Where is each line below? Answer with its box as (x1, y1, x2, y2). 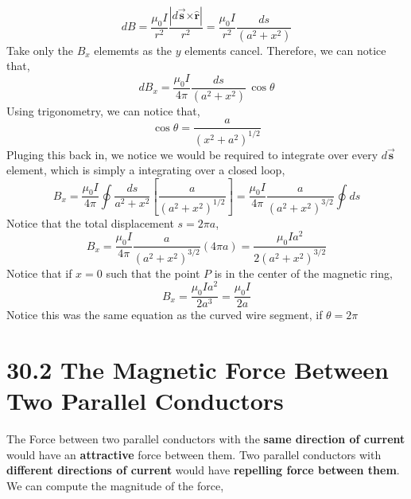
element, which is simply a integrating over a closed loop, (6, 162, 285, 178)
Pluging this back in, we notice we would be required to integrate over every (6, 146, 378, 162)
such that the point (106, 264, 200, 281)
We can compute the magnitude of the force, (6, 477, 224, 493)
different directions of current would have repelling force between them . (6, 462, 400, 478)
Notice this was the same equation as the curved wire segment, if (6, 306, 323, 323)
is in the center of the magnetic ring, (214, 264, 393, 281)
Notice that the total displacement (6, 214, 174, 231)
